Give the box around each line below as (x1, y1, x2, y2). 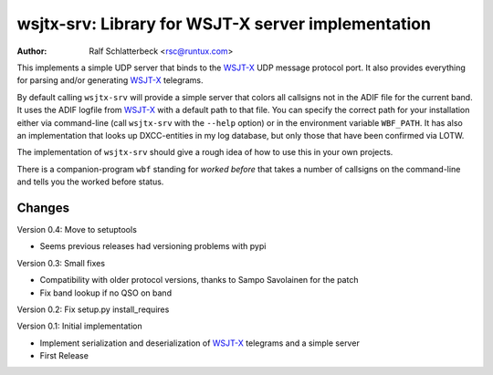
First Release (39, 350, 89, 361)
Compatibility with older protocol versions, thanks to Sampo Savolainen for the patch (39, 275, 359, 286)
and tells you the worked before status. (16, 176, 164, 187)
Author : (16, 46, 47, 57)
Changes (16, 200, 70, 215)
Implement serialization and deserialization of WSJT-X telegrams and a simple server (39, 338, 360, 349)
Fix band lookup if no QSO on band (39, 287, 173, 298)
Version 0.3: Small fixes (16, 257, 105, 268)
